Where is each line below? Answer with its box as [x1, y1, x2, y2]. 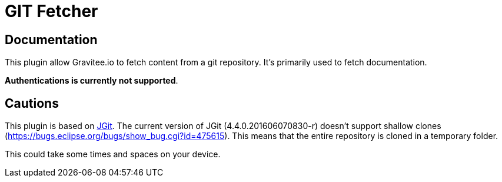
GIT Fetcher [5, 1, 98, 21]
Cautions [5, 95, 59, 111]
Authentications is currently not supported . [5, 75, 178, 86]
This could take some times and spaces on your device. [5, 149, 221, 160]
